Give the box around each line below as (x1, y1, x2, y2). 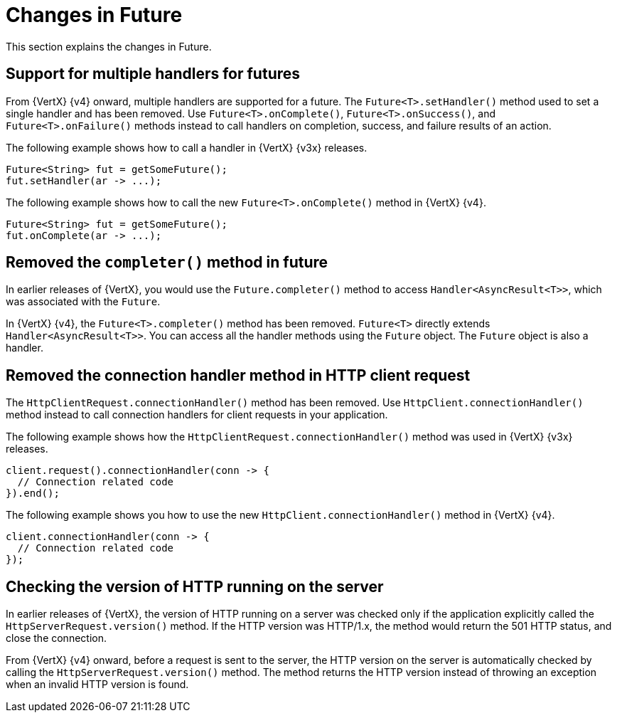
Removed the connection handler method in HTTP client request (6, 366, 471, 384)
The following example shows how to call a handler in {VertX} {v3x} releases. (6, 141, 367, 154)
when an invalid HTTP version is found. (6, 678, 189, 691)
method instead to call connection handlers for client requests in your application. (6, 408, 388, 421)
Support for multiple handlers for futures (6, 65, 301, 83)
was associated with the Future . (6, 295, 161, 308)
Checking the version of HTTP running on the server (6, 577, 384, 596)
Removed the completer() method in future (6, 253, 328, 272)
